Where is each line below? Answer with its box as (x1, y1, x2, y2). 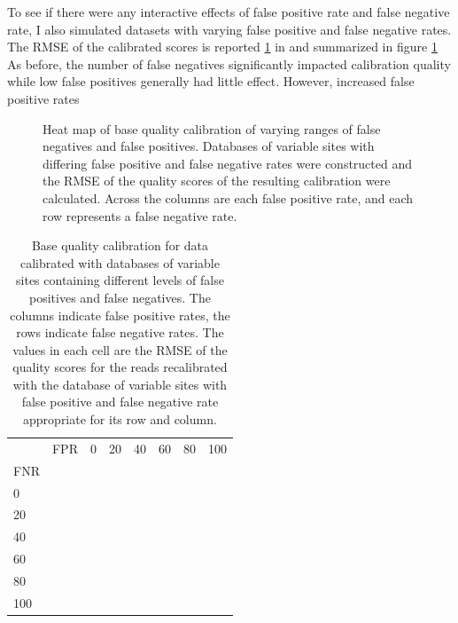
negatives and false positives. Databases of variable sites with (43, 137, 375, 155)
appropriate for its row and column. (23, 410, 217, 429)
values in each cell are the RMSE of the (12, 340, 228, 359)
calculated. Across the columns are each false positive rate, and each (43, 188, 414, 207)
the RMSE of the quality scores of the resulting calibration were (43, 171, 391, 190)
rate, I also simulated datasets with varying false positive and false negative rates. (7, 20, 452, 38)
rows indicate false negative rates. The (16, 323, 224, 342)
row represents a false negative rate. (43, 206, 237, 225)
